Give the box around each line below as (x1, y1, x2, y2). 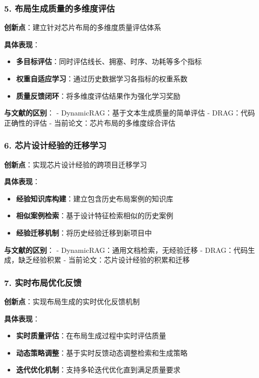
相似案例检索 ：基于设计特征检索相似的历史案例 (16, 210, 173, 221)
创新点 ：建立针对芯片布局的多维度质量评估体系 (4, 22, 161, 33)
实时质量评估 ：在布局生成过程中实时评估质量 (16, 330, 166, 341)
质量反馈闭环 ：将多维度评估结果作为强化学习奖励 (16, 90, 180, 101)
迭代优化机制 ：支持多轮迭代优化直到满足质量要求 (16, 364, 180, 375)
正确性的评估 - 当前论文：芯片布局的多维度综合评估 (4, 117, 175, 128)
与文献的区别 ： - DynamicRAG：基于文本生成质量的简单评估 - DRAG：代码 (4, 107, 255, 118)
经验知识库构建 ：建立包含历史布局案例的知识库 (16, 193, 173, 203)
